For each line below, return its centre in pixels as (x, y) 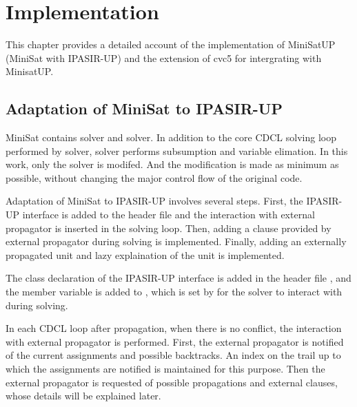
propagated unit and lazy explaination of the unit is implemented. (145, 254)
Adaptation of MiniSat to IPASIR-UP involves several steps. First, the (154, 201)
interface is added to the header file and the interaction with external (169, 215)
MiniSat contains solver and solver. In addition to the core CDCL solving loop (171, 137)
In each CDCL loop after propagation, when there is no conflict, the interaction (174, 328)
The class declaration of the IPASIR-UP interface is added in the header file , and (178, 278)
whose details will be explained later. (83, 396)
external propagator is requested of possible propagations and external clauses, (172, 382)
